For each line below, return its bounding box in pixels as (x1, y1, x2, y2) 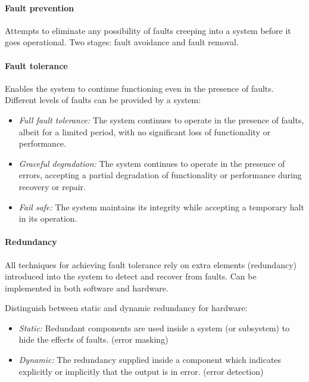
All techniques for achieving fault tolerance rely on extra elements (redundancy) (5, 258, 296, 271)
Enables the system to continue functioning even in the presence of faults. (5, 82, 274, 94)
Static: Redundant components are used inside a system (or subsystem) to (18, 321, 290, 334)
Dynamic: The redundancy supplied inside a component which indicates (18, 353, 282, 366)
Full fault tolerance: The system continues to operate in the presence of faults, (18, 113, 304, 126)
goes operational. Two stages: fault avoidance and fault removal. (5, 36, 239, 48)
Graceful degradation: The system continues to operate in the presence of (18, 157, 285, 169)
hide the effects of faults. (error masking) (18, 333, 168, 346)
